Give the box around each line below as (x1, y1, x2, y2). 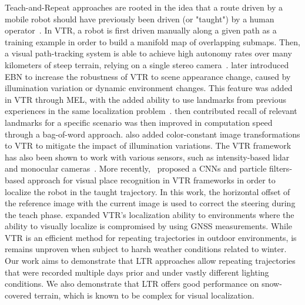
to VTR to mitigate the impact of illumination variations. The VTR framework (5, 139, 291, 152)
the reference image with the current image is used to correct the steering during (5, 197, 296, 209)
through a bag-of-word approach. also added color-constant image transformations (5, 128, 300, 140)
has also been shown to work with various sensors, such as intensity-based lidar (5, 150, 290, 163)
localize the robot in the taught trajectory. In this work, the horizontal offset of (5, 185, 290, 197)
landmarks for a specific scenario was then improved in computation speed (5, 116, 273, 128)
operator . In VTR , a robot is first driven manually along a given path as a (5, 24, 277, 36)
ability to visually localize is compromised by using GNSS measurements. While (5, 220, 293, 232)
